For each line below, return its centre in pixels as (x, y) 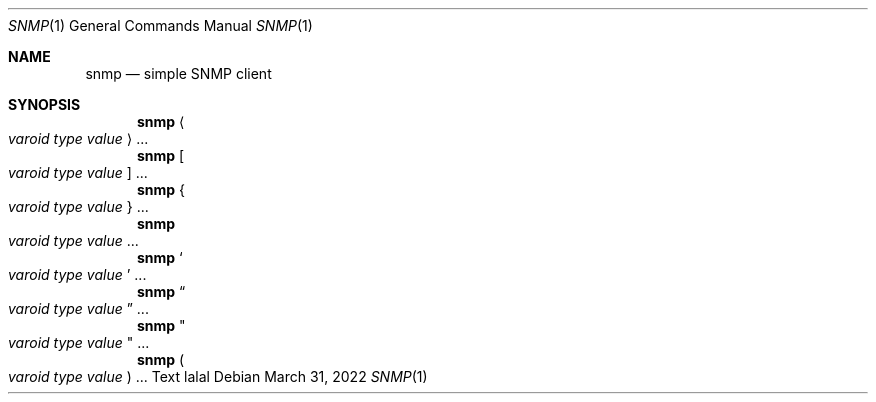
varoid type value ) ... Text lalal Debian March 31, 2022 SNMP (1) (218, 376)
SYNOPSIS (44, 104)
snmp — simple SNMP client (178, 73)
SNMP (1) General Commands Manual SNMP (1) (160, 25)
